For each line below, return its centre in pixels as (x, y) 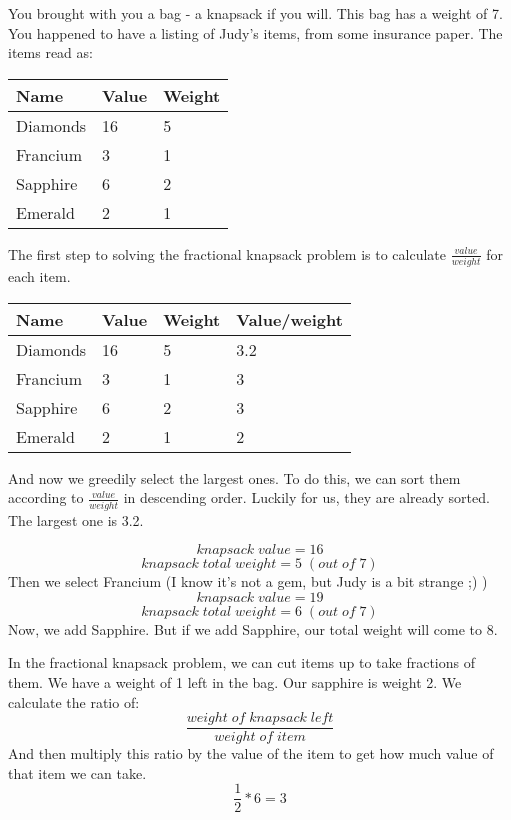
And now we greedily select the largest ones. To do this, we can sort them (234, 477)
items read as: (50, 52)
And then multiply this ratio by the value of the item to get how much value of (251, 753)
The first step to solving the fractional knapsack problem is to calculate (227, 253)
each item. (39, 276)
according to (46, 497)
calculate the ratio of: (74, 701)
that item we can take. (77, 772)
